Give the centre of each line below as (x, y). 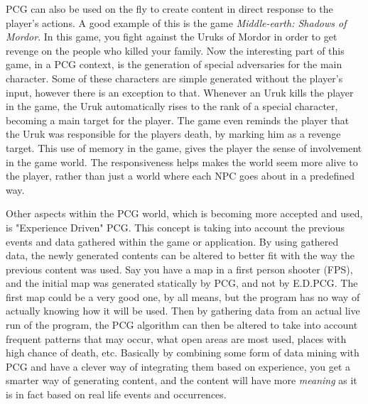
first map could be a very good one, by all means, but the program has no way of (183, 296)
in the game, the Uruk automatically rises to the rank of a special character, (172, 106)
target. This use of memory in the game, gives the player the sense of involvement (184, 147)
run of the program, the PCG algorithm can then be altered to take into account (182, 325)
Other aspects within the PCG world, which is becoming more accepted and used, (184, 213)
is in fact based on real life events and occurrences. (116, 394)
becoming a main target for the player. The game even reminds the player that (178, 120)
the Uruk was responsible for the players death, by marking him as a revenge (173, 134)
